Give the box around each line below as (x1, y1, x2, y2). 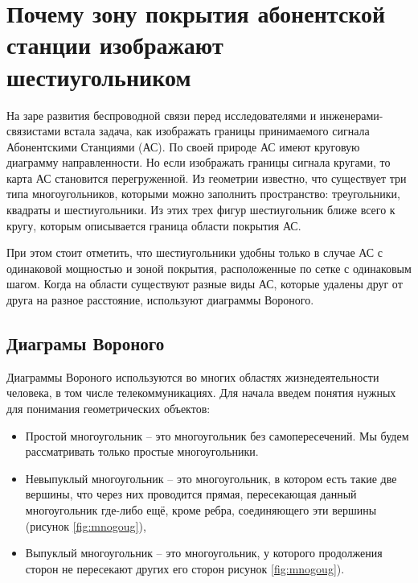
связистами (6, 122, 61, 139)
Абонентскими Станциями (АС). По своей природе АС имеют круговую (6, 138, 360, 155)
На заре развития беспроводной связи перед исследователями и (6, 106, 317, 123)
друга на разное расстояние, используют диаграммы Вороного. (6, 291, 314, 308)
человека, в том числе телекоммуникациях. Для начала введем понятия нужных (6, 384, 396, 401)
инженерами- (319, 106, 383, 123)
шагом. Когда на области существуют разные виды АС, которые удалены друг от (6, 275, 403, 292)
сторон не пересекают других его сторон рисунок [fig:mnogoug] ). (25, 560, 345, 577)
